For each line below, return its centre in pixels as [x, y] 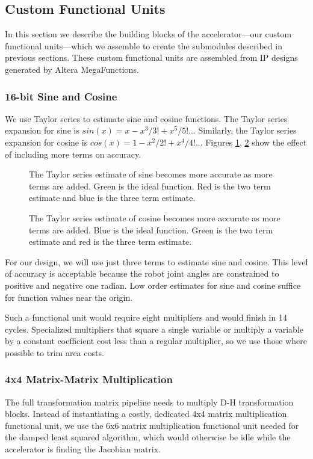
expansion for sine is [42, 130]
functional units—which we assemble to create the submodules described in [144, 45]
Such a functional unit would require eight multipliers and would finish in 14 [146, 317]
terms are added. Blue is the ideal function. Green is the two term [151, 229]
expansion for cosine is [46, 142]
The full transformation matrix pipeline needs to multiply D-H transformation [149, 402]
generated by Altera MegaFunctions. [72, 69]
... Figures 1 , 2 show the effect [251, 142]
